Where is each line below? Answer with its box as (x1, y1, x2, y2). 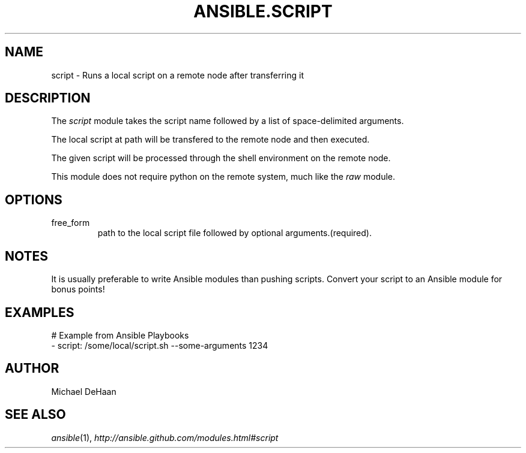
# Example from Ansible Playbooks (51, 330, 189, 340)
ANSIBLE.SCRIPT (193, 1, 333, 22)
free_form (51, 218, 90, 228)
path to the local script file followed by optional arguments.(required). (97, 228, 372, 238)
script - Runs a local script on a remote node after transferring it (51, 70, 304, 80)
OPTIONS (5, 192, 62, 207)
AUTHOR (5, 361, 59, 376)
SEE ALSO (5, 407, 66, 422)
